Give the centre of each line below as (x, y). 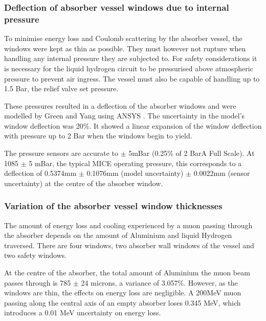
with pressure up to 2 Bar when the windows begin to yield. (98, 136)
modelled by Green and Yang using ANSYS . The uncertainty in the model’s (125, 116)
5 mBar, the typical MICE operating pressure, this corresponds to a (135, 163)
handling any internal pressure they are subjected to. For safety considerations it (131, 58)
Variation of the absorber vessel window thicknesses (113, 206)
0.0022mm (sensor (222, 173)
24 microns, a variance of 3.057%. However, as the (159, 282)
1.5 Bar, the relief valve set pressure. (61, 88)
